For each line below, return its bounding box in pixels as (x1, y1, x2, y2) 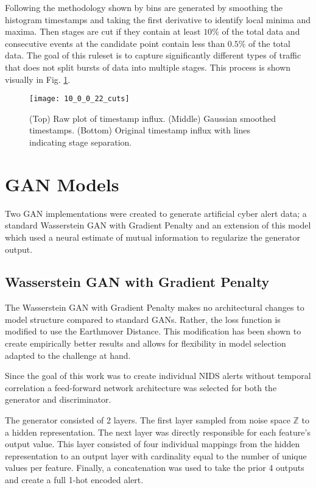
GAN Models (5, 171, 119, 196)
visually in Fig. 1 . (5, 72, 71, 85)
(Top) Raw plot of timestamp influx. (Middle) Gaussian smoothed (29, 111, 276, 124)
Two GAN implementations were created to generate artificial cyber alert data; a (5, 207, 307, 219)
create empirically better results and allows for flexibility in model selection (5, 337, 286, 350)
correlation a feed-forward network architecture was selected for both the (5, 381, 277, 394)
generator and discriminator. (5, 393, 111, 406)
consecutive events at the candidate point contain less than (5, 37, 225, 49)
